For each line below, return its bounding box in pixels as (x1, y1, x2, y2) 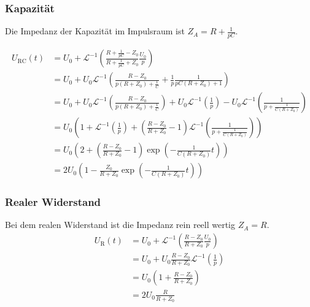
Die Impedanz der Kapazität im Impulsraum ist (5, 25, 185, 37)
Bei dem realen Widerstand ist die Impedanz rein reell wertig (5, 218, 236, 231)
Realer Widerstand (5, 194, 101, 210)
